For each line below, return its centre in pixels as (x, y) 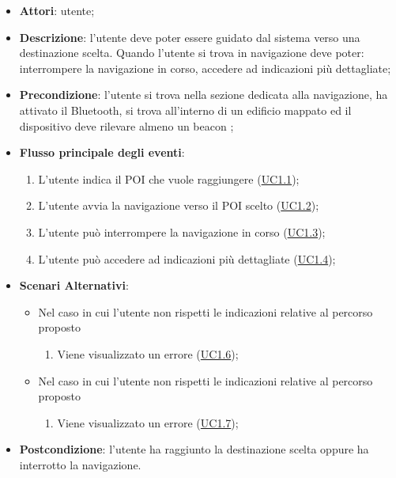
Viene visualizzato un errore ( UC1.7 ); (148, 422)
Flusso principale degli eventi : (102, 152)
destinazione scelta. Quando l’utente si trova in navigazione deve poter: (192, 53)
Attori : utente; (57, 10)
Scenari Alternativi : (74, 285)
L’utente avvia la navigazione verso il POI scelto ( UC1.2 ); (179, 205)
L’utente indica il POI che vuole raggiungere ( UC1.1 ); (169, 178)
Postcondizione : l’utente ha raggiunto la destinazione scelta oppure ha (194, 449)
